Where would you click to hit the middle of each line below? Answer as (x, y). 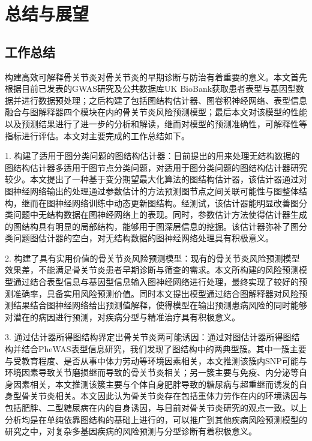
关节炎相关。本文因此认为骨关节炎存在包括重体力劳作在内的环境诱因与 (168, 396)
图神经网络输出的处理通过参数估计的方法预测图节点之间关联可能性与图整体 (152, 190)
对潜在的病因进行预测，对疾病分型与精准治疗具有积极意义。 (122, 316)
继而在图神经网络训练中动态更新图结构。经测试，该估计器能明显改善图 (160, 202)
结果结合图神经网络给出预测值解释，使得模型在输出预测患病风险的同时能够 (160, 305)
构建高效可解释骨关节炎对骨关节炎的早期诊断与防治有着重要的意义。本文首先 (156, 76)
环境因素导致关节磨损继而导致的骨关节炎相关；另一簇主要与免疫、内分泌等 (152, 372)
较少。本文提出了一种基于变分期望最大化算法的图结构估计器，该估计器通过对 (156, 179)
